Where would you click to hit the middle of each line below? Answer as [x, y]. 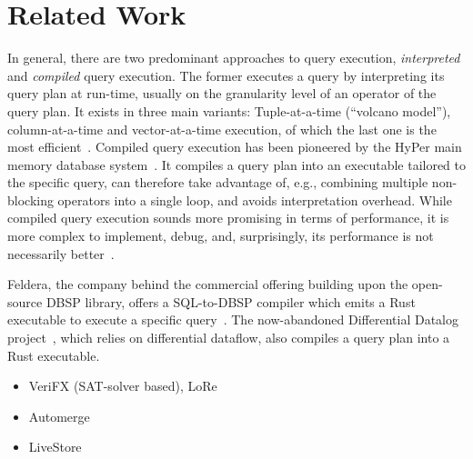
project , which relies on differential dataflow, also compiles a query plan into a [229, 338]
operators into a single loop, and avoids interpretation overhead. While [255, 200]
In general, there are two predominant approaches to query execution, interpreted [234, 58]
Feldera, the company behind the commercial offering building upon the [208, 284]
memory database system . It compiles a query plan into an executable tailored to [237, 164]
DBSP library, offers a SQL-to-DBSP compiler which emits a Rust [231, 301]
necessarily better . [61, 253]
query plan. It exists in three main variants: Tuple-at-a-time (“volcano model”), [229, 110]
